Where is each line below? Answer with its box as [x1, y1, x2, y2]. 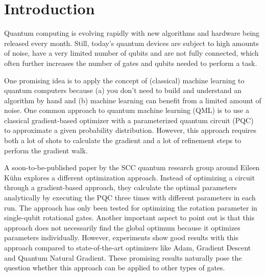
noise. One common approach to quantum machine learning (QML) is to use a [4, 105, 249, 116]
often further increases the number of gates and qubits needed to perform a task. [4, 57, 257, 68]
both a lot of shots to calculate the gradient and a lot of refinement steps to [4, 135, 241, 146]
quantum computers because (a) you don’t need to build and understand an [4, 85, 242, 96]
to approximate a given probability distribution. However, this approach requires [4, 125, 257, 135]
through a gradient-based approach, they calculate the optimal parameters [4, 182, 237, 193]
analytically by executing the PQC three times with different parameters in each [4, 192, 256, 203]
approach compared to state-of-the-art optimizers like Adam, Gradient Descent [4, 242, 251, 252]
